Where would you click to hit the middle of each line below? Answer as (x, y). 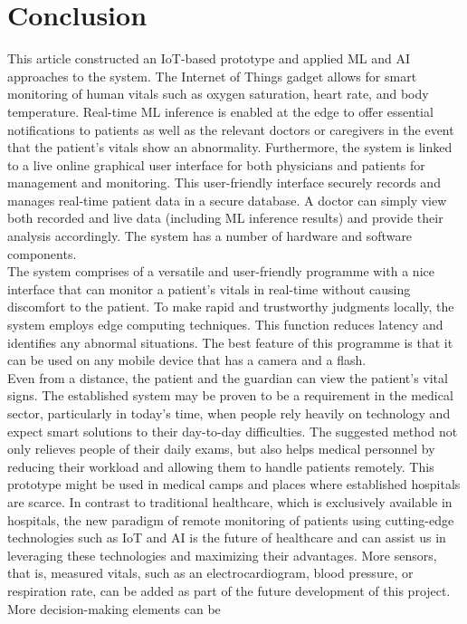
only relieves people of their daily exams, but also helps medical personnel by (221, 449)
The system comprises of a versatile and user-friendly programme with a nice (221, 271)
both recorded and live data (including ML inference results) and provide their (225, 218)
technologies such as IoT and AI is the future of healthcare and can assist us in (227, 538)
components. (42, 253)
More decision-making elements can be (114, 608)
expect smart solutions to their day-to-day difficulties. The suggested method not (233, 431)
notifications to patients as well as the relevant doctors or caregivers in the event (231, 129)
